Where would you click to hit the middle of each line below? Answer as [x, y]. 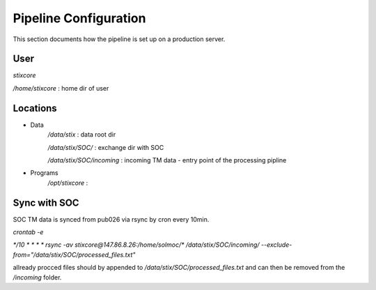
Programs [44, 173]
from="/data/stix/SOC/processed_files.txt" [74, 254]
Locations [35, 108]
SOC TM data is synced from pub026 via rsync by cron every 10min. [111, 219]
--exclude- [277, 245]
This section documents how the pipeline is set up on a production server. [119, 39]
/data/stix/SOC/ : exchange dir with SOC [106, 147]
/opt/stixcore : [68, 183]
